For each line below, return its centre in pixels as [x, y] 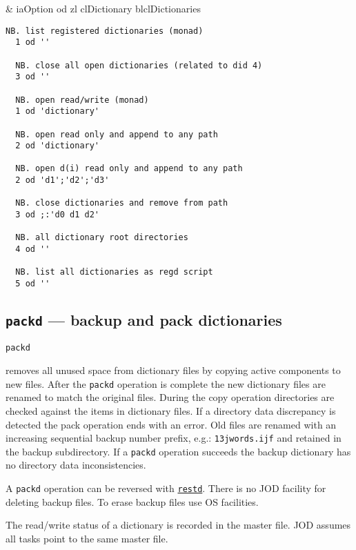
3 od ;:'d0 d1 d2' [58, 215]
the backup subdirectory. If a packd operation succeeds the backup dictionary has [178, 451]
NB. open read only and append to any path [117, 134]
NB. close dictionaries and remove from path [122, 203]
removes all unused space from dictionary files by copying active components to [173, 370]
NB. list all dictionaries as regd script [114, 272]
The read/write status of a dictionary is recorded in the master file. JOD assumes [178, 525]
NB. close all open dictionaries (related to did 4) [139, 65]
